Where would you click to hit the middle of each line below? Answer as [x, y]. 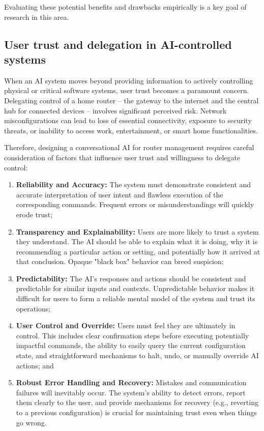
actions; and [35, 365]
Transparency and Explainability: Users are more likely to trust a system [137, 231]
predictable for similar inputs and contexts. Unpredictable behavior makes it [135, 288]
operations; [33, 308]
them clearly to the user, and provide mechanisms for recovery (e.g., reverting [137, 402]
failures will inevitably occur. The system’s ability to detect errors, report [131, 392]
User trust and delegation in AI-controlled [118, 44]
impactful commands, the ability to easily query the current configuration [131, 345]
